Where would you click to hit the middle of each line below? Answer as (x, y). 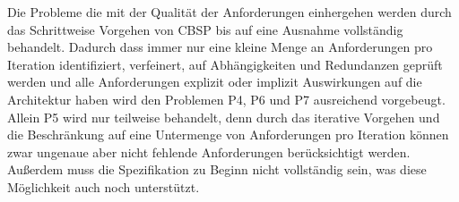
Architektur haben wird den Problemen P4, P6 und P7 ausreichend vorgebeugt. (226, 99)
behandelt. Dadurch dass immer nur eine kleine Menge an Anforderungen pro (220, 47)
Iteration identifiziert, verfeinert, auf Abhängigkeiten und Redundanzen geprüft (225, 64)
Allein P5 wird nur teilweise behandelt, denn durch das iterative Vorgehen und (224, 117)
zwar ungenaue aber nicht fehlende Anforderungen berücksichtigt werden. (209, 151)
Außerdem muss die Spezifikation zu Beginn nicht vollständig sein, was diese (217, 169)
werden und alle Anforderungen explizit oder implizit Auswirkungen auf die (215, 82)
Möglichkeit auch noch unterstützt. (104, 186)
